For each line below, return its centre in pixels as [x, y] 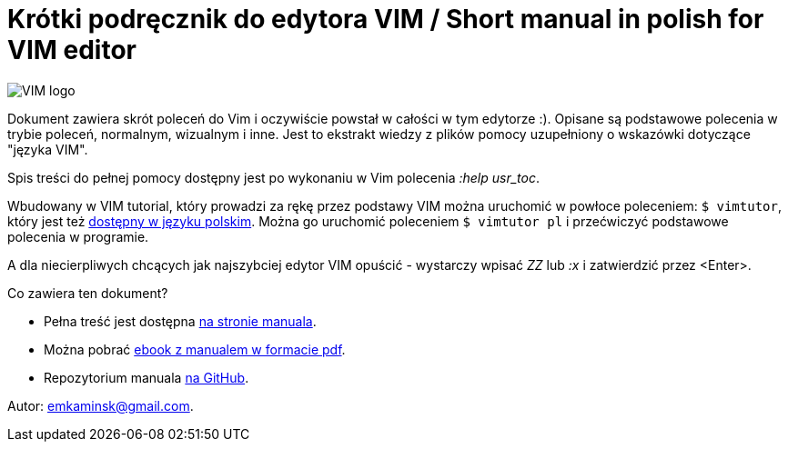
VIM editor [72, 50]
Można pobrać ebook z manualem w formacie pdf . [195, 349]
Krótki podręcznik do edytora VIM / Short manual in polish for [386, 19]
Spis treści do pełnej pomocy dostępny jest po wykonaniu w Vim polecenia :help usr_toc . [273, 177]
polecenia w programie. [78, 236]
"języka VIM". [48, 149]
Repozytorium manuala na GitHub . [146, 377]
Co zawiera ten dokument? [88, 293]
